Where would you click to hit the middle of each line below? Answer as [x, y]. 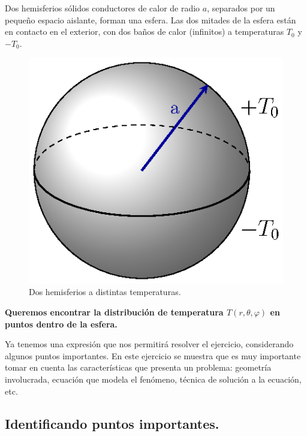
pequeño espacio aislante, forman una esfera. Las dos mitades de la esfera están [151, 19]
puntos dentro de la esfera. [61, 324]
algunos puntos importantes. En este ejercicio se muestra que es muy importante [153, 355]
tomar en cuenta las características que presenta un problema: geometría [138, 367]
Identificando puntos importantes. [112, 423]
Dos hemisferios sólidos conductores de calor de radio [103, 8]
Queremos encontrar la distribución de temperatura [114, 312]
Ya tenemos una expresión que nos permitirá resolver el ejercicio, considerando [149, 344]
